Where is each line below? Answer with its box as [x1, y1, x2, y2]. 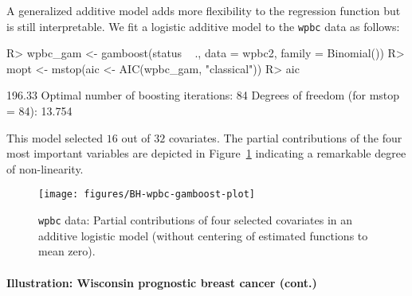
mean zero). [38, 243, 96, 259]
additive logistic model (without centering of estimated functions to [38, 227, 368, 243]
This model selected [6, 129, 104, 146]
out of [121, 129, 151, 146]
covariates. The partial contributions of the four [168, 129, 402, 146]
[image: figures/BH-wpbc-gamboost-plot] [38, 189, 256, 201]
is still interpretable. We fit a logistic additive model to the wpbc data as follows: [6, 18, 400, 34]
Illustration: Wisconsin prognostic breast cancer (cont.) [6, 274, 317, 290]
